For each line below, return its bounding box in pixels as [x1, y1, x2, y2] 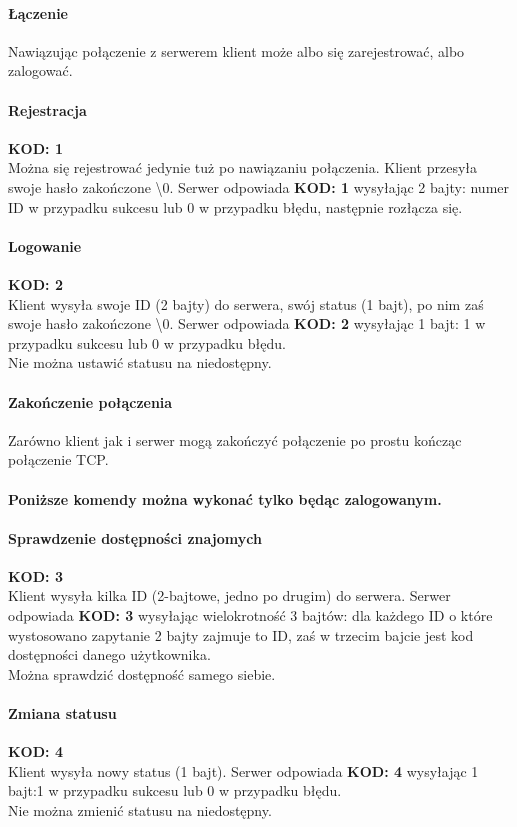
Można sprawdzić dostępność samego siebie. [8, 663, 276, 684]
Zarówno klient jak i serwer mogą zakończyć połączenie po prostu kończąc [8, 429, 462, 450]
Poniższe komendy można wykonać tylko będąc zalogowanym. [8, 488, 442, 509]
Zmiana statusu [8, 703, 117, 724]
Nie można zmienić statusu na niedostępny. [8, 800, 272, 821]
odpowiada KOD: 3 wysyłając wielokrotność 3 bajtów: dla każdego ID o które [8, 605, 493, 626]
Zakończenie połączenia [8, 391, 173, 412]
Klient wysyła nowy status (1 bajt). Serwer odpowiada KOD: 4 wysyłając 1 [8, 760, 479, 781]
